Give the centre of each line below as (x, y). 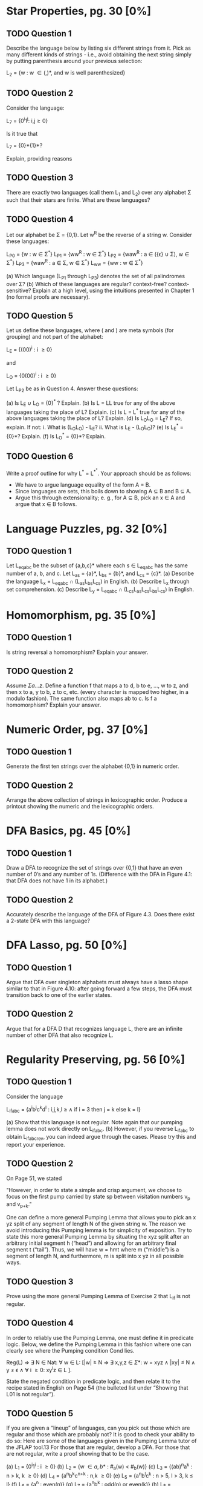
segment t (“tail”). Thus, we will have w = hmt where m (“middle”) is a (93, 1250)
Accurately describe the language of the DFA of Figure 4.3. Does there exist (101, 914)
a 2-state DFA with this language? (48, 921)
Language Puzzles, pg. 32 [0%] (87, 529)
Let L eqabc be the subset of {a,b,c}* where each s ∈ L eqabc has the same (97, 566)
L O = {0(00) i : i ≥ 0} (31, 376)
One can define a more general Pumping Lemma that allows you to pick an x (101, 1218)
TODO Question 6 (40, 457)
